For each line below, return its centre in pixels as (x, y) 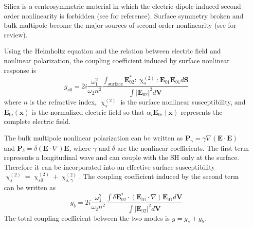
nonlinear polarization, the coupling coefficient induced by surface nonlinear (117, 60)
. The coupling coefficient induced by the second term (159, 176)
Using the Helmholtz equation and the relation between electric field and (112, 51)
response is (20, 70)
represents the (202, 112)
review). (16, 34)
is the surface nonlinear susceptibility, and (183, 101)
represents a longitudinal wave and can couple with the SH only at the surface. (122, 157)
